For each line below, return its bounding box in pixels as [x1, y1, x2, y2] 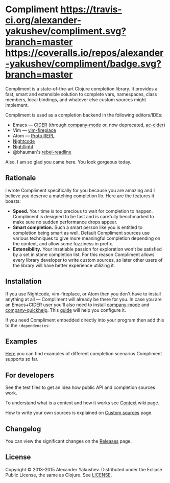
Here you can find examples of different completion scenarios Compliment [5, 351, 162, 357]
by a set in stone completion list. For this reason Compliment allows [12, 251, 155, 258]
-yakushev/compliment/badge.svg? [5, 58, 162, 70]
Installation [5, 277, 42, 286]
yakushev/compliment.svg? [5, 26, 127, 37]
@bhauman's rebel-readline [12, 149, 71, 155]
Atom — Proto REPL [12, 132, 55, 139]
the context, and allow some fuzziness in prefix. [12, 240, 114, 246]
